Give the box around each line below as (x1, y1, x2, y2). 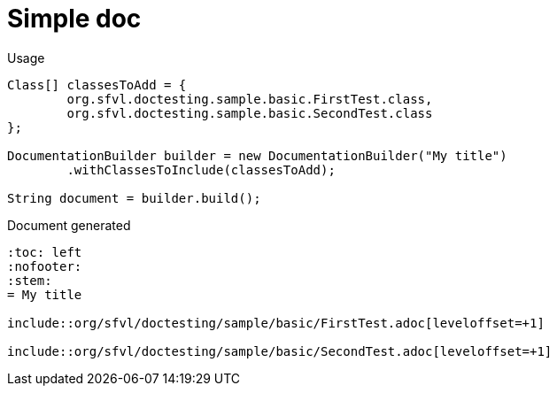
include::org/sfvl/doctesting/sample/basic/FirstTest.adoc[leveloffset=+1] (7, 315, 545, 330)
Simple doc (7, 4, 142, 34)
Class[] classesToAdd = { (7, 77, 187, 92)
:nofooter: (7, 258, 82, 274)
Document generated (7, 217, 131, 233)
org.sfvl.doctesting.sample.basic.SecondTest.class (66, 105, 433, 120)
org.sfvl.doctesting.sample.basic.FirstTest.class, (66, 91, 433, 106)
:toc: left (7, 244, 82, 259)
